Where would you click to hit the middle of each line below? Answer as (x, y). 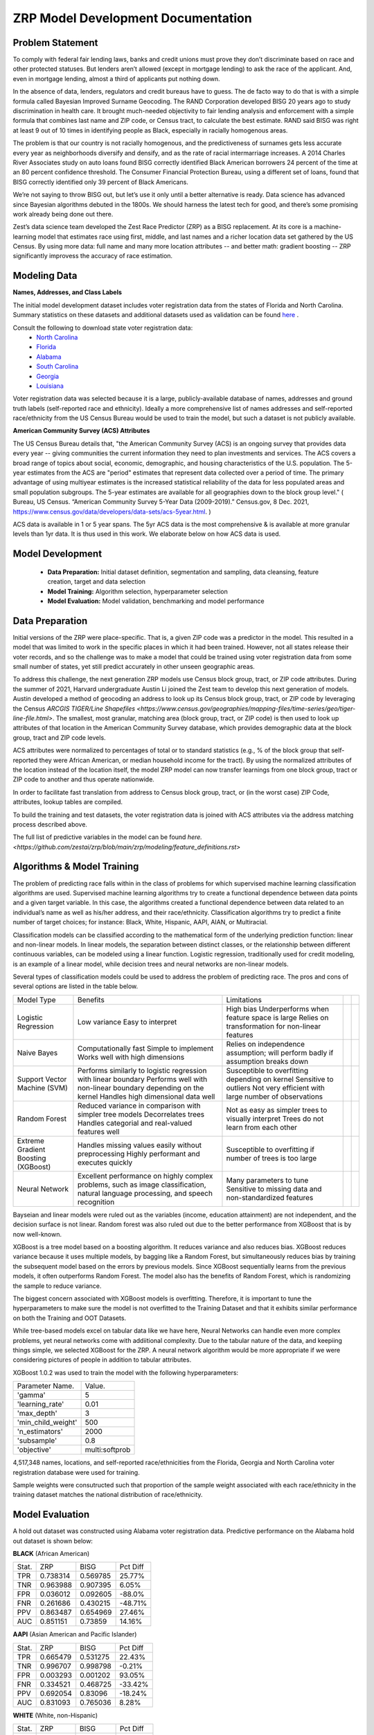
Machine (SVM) (43, 1087)
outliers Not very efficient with (275, 1087)
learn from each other (262, 1127)
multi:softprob (108, 1450)
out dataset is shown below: (53, 1541)
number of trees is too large (271, 1158)
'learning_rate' (41, 1404)
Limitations (244, 999)
